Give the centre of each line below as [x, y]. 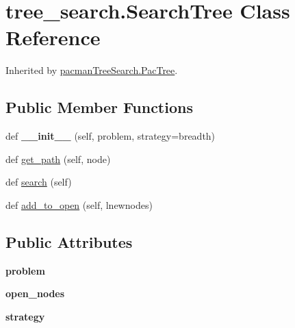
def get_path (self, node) [58, 159]
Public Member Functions [99, 107]
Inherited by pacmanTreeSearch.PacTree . [92, 70]
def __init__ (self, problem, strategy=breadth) [111, 136]
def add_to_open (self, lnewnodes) [79, 204]
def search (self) [39, 182]
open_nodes [35, 293]
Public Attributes [69, 241]
